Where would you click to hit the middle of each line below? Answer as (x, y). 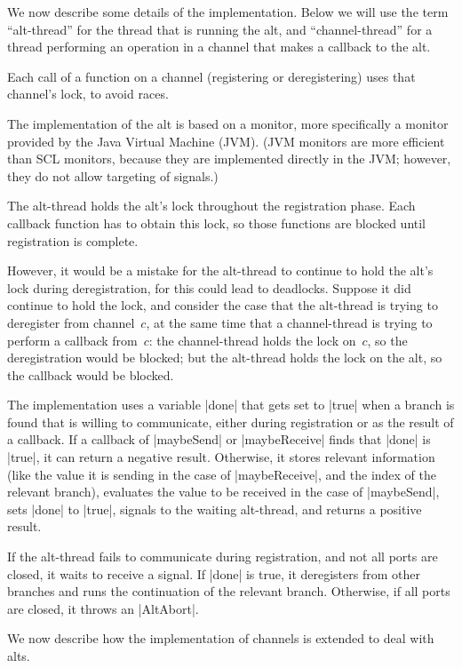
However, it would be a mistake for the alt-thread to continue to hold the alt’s (220, 270)
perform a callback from (72, 340)
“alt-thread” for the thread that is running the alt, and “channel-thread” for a (220, 29)
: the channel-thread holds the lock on (252, 340)
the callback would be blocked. (91, 374)
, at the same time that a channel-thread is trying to (289, 322)
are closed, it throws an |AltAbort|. (103, 608)
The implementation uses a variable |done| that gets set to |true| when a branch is (231, 405)
